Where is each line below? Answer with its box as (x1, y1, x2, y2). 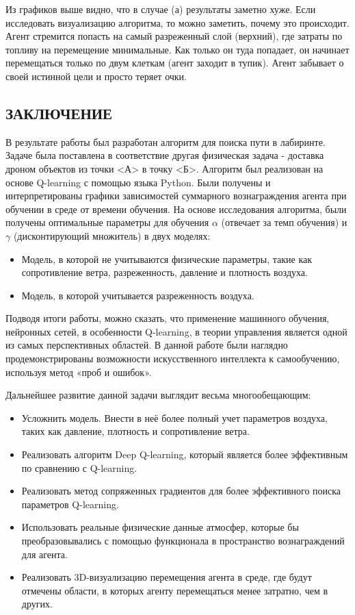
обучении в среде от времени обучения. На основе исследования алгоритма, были (5, 201, 347, 216)
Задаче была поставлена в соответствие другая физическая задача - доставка (5, 148, 324, 162)
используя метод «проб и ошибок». (5, 364, 152, 379)
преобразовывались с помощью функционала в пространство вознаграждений (21, 534, 345, 548)
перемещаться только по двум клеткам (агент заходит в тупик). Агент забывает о (5, 55, 344, 70)
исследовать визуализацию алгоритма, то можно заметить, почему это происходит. (5, 15, 350, 29)
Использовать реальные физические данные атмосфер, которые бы (21, 520, 299, 534)
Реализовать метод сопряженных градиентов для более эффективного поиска (21, 484, 341, 498)
